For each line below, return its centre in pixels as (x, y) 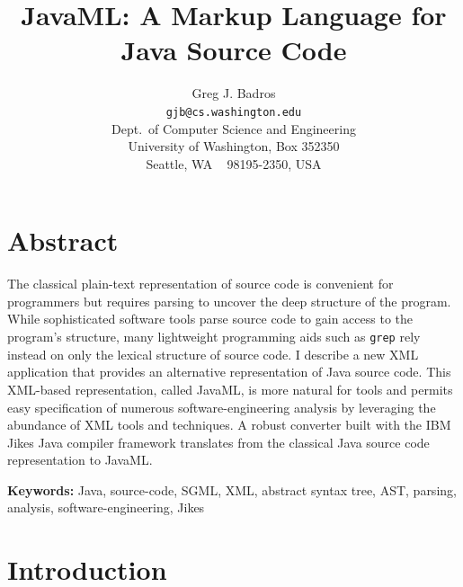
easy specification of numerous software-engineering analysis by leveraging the (222, 407)
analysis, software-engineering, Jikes (106, 507)
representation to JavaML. (80, 460)
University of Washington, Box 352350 (234, 146)
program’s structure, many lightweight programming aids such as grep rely (214, 337)
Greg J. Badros (234, 93)
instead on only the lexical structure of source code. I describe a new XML (213, 354)
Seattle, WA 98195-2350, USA (234, 163)
